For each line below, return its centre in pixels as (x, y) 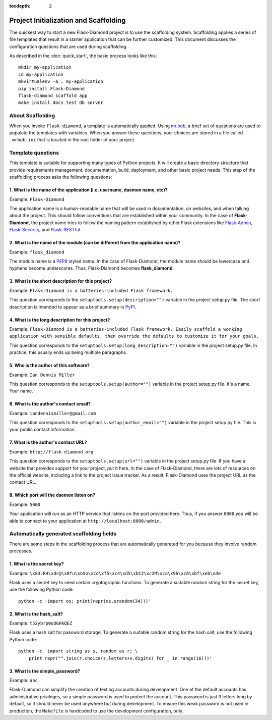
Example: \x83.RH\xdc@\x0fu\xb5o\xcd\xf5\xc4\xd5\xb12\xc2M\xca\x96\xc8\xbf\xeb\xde (115, 573)
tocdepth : (20, 6)
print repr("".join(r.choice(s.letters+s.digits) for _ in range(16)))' (120, 658)
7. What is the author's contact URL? (48, 442)
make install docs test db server (61, 103)
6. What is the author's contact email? (50, 404)
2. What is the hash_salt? (36, 614)
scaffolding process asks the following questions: (61, 177)
